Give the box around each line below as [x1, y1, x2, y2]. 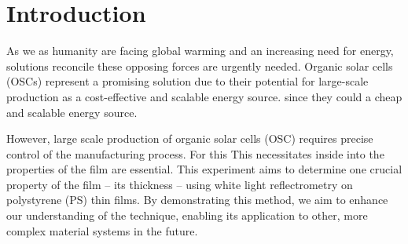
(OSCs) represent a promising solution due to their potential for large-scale [6, 73, 369, 89]
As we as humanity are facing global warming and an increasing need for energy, [6, 42, 394, 59]
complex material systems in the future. [6, 222, 198, 239]
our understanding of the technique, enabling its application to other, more [6, 207, 368, 224]
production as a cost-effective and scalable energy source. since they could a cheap [6, 88, 402, 104]
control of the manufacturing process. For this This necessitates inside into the [6, 145, 384, 162]
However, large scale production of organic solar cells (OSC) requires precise [6, 130, 373, 147]
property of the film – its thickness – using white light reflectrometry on [6, 176, 353, 192]
